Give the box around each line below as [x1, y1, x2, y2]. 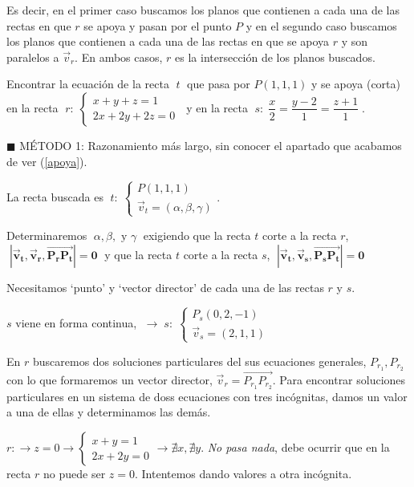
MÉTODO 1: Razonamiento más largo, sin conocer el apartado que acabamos [19, 136, 402, 153]
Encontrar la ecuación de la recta [6, 75, 169, 92]
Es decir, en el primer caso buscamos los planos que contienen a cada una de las [6, 2, 400, 18]
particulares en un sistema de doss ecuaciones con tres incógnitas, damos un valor [6, 388, 408, 404]
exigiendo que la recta [143, 226, 251, 243]
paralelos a [6, 48, 59, 65]
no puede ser [43, 465, 106, 482]
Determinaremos [6, 226, 87, 243]
